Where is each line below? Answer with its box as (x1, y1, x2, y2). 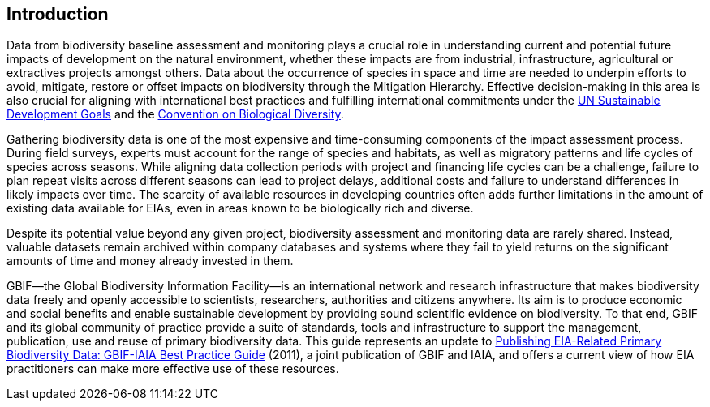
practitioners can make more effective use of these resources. (6, 362, 339, 376)
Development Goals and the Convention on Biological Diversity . (6, 107, 344, 122)
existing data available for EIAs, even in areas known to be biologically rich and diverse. (6, 201, 474, 216)
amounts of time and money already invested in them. (6, 254, 294, 268)
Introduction (6, 4, 109, 24)
